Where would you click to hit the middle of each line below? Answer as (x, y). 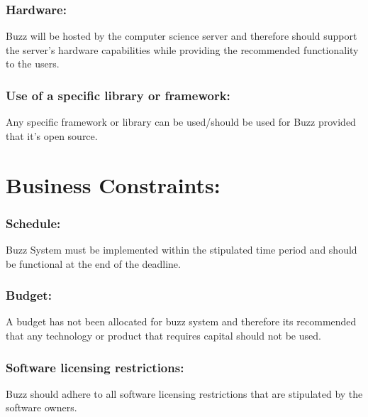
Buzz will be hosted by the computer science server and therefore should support (182, 36)
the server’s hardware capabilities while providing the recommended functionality (182, 49)
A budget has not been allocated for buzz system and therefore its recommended (181, 321)
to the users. (33, 64)
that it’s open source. (52, 135)
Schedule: (33, 223)
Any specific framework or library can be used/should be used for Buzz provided (181, 122)
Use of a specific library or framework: (118, 95)
